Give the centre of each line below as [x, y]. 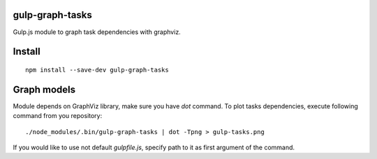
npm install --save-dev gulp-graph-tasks [97, 70]
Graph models [44, 89]
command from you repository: [58, 116]
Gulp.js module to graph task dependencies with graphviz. [97, 32]
